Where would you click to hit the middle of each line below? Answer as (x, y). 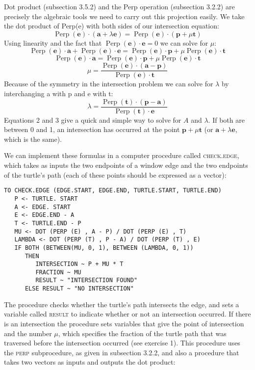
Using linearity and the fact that (53, 42)
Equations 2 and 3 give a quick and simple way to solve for (93, 119)
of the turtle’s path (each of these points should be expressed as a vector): (115, 174)
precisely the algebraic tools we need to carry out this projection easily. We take (124, 16)
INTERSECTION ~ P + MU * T (79, 264)
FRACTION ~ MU (58, 272)
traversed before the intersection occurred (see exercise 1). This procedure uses (122, 343)
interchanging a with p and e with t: (59, 93)
